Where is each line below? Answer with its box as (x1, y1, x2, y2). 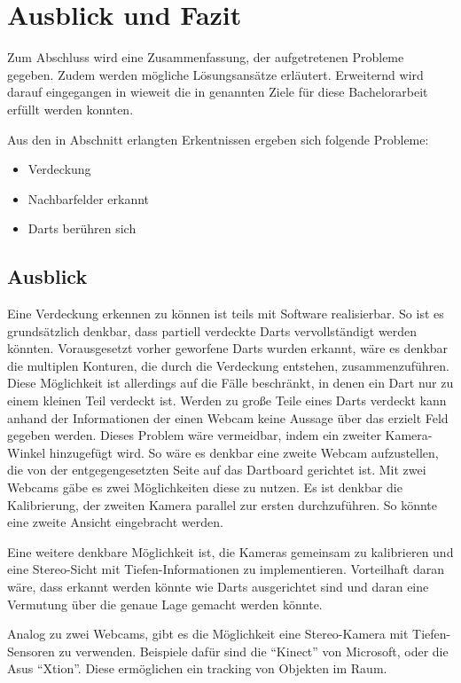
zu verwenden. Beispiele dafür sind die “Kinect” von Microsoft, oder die (59, 641, 449, 660)
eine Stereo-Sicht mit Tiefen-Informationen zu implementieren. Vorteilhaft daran (7, 560, 444, 578)
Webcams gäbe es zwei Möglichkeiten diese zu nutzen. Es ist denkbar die (7, 478, 402, 497)
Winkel (7, 443, 46, 461)
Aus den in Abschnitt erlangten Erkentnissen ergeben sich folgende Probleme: (7, 130, 429, 148)
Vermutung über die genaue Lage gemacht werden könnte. (7, 594, 323, 613)
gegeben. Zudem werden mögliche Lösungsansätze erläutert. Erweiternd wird (7, 65, 424, 83)
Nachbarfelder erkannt (27, 189, 150, 208)
